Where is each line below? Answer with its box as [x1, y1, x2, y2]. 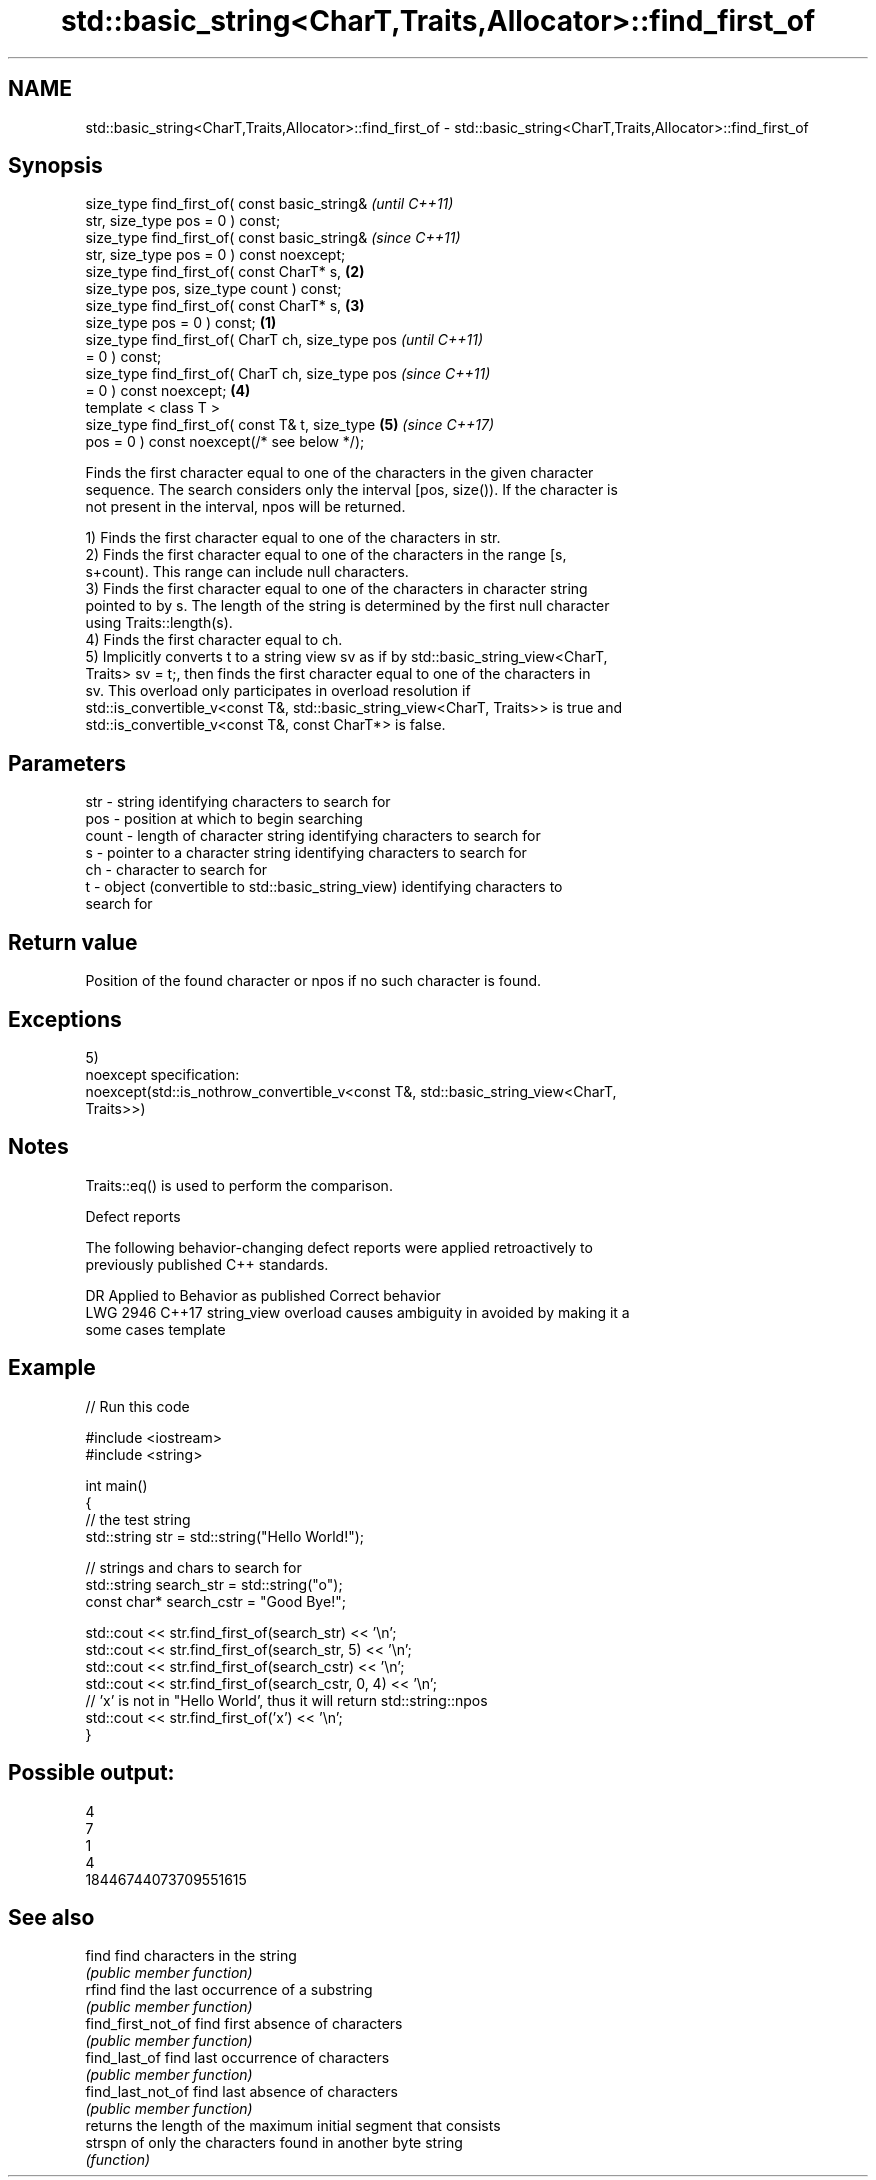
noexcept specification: [85, 1065, 240, 1083]
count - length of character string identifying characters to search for [85, 827, 541, 845]
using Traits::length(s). [85, 614, 233, 632]
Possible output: [8, 1760, 175, 1786]
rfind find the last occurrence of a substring [85, 1981, 373, 1999]
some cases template [85, 1320, 226, 1338]
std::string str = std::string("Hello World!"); [85, 1527, 365, 1545]
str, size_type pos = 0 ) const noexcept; [85, 246, 346, 264]
